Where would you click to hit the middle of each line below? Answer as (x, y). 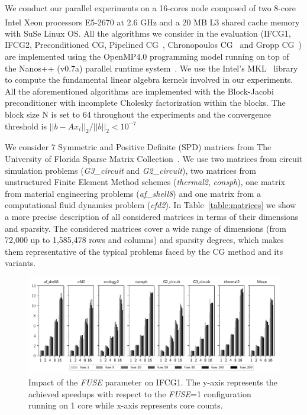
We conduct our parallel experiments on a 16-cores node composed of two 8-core (150, 8)
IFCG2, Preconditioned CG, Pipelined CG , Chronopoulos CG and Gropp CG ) (153, 45)
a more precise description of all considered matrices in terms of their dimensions (152, 216)
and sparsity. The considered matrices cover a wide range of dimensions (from (146, 228)
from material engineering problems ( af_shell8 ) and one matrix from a (133, 193)
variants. (20, 263)
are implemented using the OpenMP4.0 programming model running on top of (147, 56)
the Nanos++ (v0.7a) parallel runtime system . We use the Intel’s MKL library (151, 68)
